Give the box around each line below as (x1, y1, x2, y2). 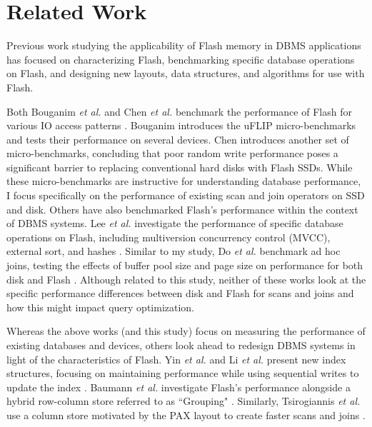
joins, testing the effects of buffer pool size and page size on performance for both (6, 258, 363, 273)
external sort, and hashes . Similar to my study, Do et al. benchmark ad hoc (6, 243, 341, 258)
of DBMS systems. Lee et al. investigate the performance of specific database (6, 216, 343, 231)
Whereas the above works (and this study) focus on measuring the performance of (6, 323, 366, 338)
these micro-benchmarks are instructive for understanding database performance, (6, 174, 361, 189)
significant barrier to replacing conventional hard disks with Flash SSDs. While (6, 159, 353, 174)
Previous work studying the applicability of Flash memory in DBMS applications (6, 38, 361, 53)
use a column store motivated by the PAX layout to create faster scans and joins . (6, 407, 366, 422)
